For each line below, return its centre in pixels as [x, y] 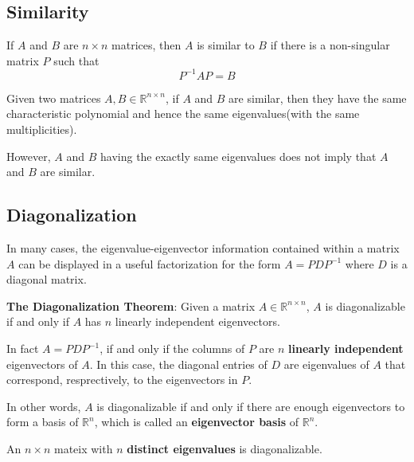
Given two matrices [54, 98]
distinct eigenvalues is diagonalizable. [225, 448]
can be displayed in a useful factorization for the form [150, 263]
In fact [23, 348]
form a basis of [43, 422]
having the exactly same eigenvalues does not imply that [238, 156]
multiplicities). [42, 129]
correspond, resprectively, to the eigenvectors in [122, 380]
